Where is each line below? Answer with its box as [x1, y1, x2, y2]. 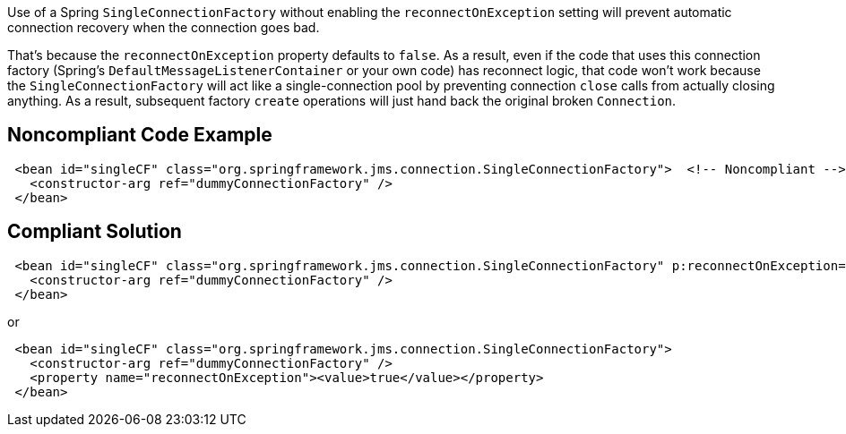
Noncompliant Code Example [7, 123, 272, 147]
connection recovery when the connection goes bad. [7, 20, 320, 35]
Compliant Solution [7, 220, 182, 243]
